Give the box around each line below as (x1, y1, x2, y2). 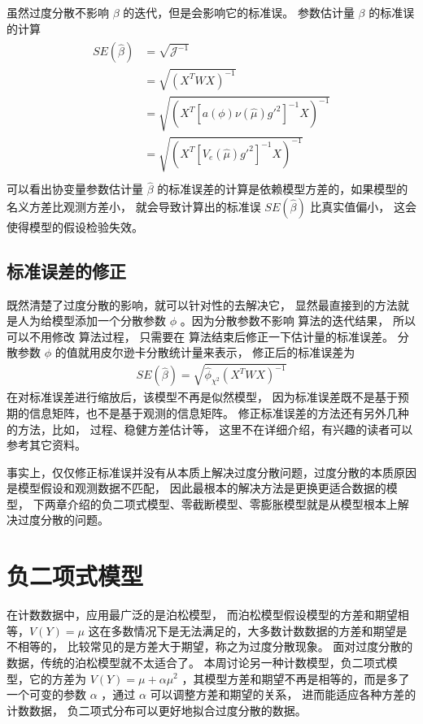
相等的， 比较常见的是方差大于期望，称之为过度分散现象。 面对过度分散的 (17, 638, 413, 655)
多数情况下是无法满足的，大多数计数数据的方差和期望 (111, 622, 396, 639)
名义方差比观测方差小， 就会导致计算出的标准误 (7, 197, 261, 215)
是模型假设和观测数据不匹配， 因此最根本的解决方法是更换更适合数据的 (7, 479, 386, 496)
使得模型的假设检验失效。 (7, 218, 143, 235)
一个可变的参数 (7, 686, 86, 703)
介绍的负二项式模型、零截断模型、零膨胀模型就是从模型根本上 (67, 495, 398, 512)
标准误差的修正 (7, 258, 126, 283)
